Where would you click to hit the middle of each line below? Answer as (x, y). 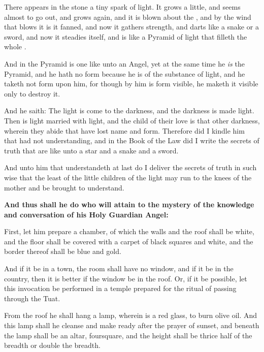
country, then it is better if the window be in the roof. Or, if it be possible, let (126, 278)
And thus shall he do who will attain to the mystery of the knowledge (129, 204)
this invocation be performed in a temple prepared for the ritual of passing (120, 288)
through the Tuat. (32, 298)
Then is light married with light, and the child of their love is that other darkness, (132, 120)
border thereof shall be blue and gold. (63, 251)
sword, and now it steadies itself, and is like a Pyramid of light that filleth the (126, 36)
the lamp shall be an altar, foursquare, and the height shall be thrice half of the (128, 335)
